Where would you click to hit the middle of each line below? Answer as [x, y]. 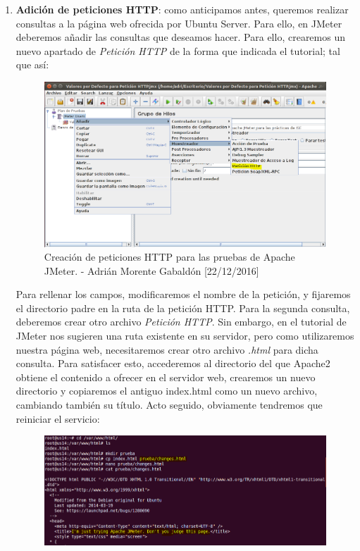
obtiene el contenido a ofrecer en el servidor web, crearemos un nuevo [166, 377]
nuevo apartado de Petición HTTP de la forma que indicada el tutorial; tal [178, 50]
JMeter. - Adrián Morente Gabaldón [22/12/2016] [151, 270]
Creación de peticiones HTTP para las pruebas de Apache [169, 257]
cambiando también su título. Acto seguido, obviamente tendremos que [169, 405]
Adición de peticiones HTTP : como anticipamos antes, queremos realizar [182, 9]
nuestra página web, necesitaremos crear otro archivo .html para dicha [167, 349]
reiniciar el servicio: [58, 418]
